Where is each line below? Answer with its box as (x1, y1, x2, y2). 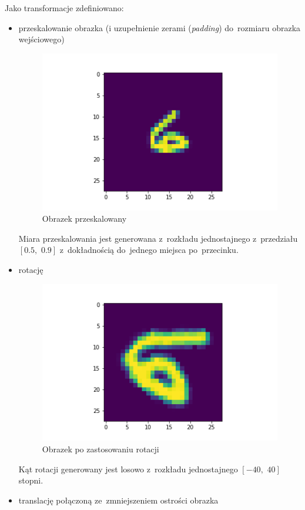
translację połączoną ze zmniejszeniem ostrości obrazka (18, 494, 219, 506)
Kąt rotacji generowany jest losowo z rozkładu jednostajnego (18, 462, 238, 475)
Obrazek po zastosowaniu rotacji (42, 442, 159, 455)
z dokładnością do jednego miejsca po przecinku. (59, 244, 239, 256)
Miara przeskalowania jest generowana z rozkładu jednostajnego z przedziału (18, 232, 298, 244)
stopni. (18, 474, 43, 486)
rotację (18, 263, 43, 275)
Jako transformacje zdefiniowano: (5, 2, 124, 14)
